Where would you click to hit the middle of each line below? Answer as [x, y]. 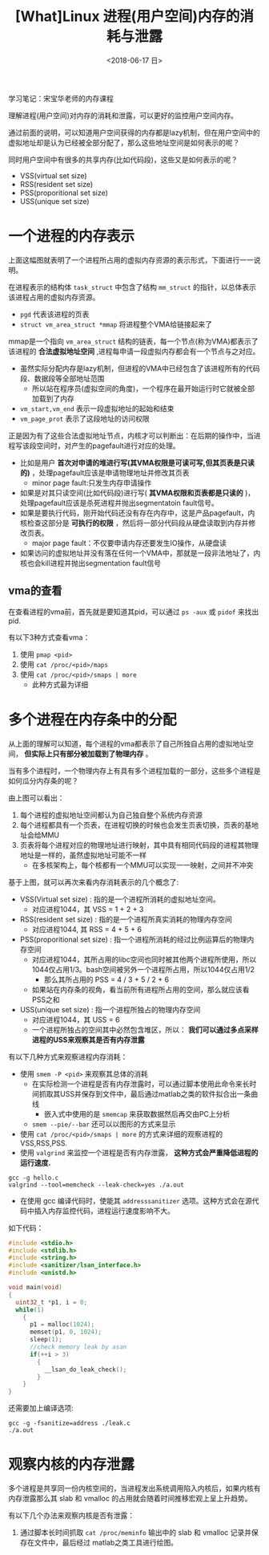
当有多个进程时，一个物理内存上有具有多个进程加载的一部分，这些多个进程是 [134, 771]
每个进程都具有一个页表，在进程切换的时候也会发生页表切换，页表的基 [136, 824]
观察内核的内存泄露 [72, 1465]
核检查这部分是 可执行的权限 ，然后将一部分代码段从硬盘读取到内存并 [134, 523]
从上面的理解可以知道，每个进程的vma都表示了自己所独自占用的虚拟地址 [127, 743]
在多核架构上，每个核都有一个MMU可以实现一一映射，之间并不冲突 [143, 865]
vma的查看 [35, 591]
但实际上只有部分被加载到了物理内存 [84, 753]
